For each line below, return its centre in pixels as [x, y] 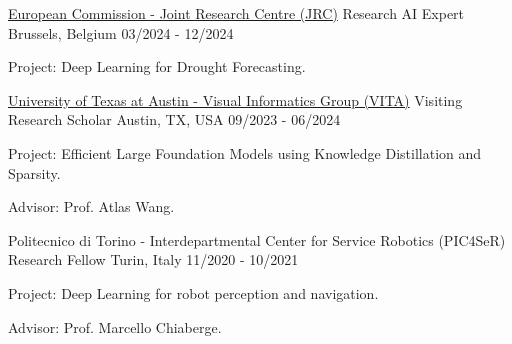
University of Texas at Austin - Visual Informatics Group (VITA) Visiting [235, 99]
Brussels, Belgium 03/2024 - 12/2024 [121, 32]
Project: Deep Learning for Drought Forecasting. [157, 66]
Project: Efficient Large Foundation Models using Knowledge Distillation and [245, 152]
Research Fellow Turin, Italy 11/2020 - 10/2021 [153, 259]
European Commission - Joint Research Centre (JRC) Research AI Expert [236, 13]
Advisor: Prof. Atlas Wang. [91, 206]
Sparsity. [34, 172]
